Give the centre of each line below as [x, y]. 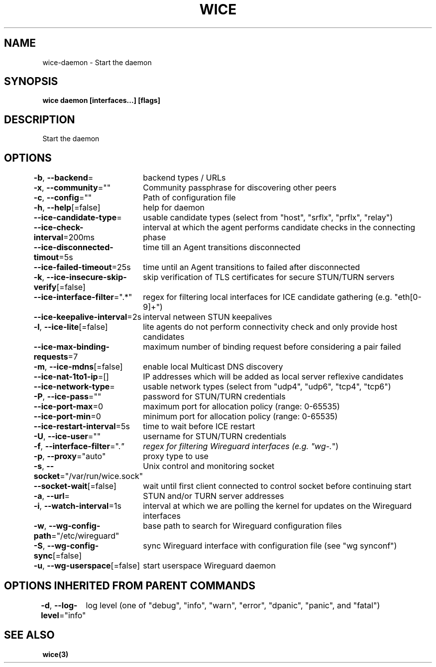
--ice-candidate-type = [78, 218]
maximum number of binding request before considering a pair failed [272, 347]
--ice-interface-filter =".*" [83, 297]
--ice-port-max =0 [68, 407]
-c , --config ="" [63, 198]
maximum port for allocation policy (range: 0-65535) [241, 407]
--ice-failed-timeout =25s [82, 267]
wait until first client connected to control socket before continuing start [277, 486]
